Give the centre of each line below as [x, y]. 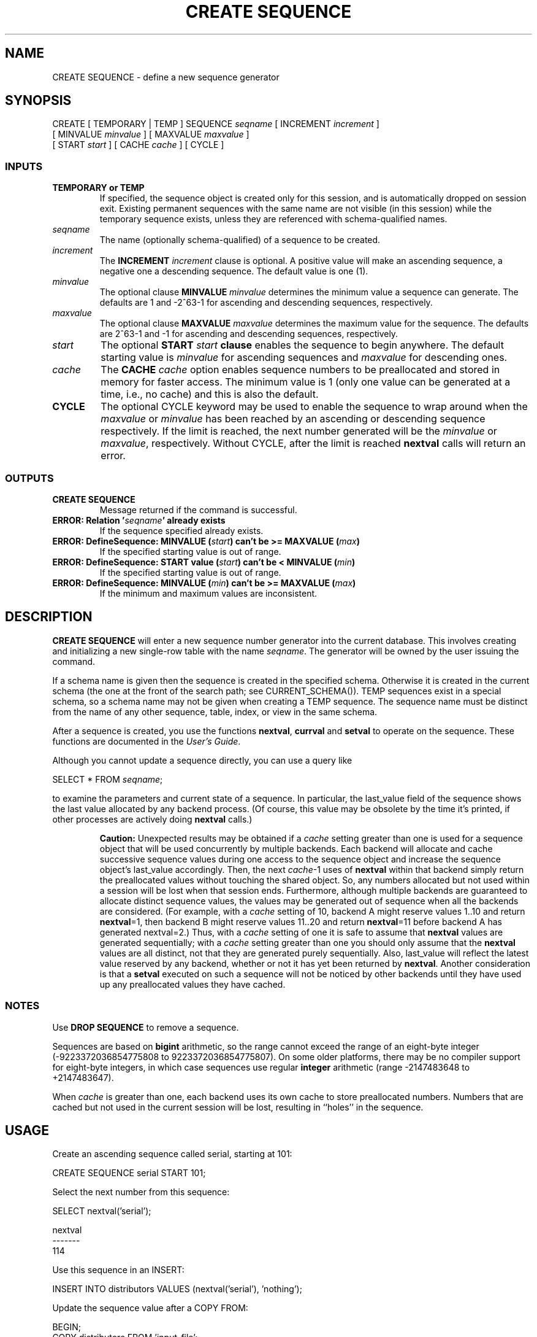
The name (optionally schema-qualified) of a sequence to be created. [240, 240]
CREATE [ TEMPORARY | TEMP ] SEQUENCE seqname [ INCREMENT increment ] [216, 124]
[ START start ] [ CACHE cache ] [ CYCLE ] [138, 145]
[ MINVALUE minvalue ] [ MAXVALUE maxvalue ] [151, 134]
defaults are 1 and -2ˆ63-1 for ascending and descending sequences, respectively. [266, 303]
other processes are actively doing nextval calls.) [152, 819]
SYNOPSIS [38, 101]
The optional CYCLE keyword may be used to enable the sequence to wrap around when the [314, 407]
